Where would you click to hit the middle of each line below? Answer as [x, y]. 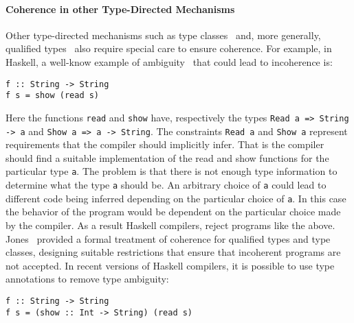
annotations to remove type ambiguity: [87, 279]
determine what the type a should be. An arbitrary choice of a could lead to [166, 185]
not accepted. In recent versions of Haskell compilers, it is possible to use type [170, 265]
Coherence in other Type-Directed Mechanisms [120, 9]
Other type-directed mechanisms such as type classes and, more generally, [163, 35]
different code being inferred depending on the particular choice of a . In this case [176, 198]
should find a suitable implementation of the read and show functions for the [167, 157]
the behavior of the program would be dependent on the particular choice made [173, 212]
